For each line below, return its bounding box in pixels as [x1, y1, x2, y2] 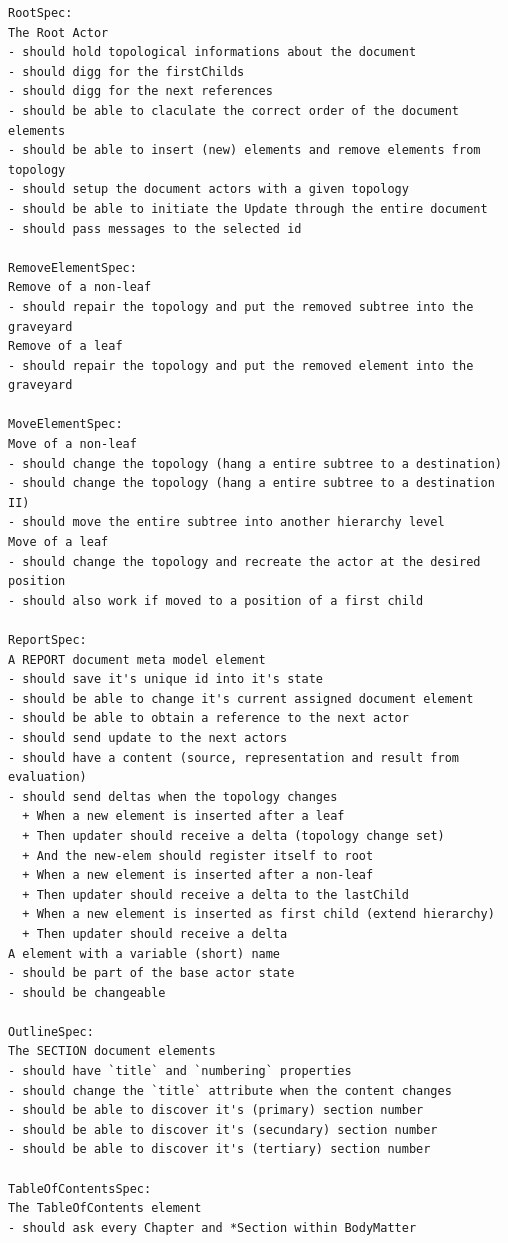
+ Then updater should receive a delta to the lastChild [22, 887, 409, 902]
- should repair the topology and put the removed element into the [8, 358, 474, 373]
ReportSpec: [8, 633, 87, 647]
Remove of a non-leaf [8, 280, 152, 295]
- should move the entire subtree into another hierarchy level [8, 515, 445, 530]
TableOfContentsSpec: [8, 1181, 152, 1196]
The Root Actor [8, 25, 109, 40]
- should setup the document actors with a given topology [8, 182, 409, 197]
